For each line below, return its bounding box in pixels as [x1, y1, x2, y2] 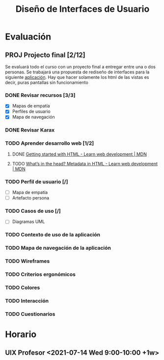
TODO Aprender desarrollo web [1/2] [5, 140, 94, 147]
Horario [5, 329, 37, 340]
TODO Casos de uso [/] [5, 208, 61, 215]
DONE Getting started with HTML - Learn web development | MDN [12, 151, 147, 157]
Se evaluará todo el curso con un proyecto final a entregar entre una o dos [5, 64, 156, 69]
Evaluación [5, 31, 52, 42]
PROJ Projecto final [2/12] [5, 51, 85, 59]
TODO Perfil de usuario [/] [5, 178, 68, 185]
